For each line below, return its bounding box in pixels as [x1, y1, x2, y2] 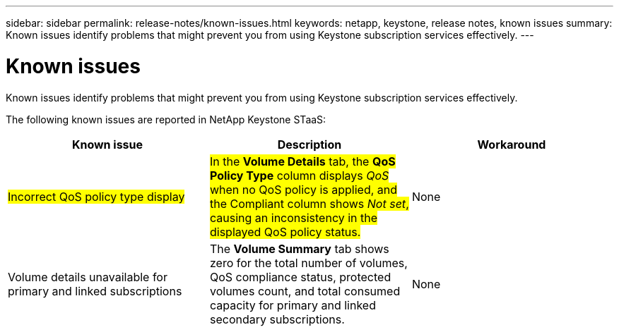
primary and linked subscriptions [8, 283, 182, 298]
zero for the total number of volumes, [209, 255, 408, 270]
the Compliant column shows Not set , [209, 196, 409, 211]
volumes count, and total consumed [209, 283, 401, 298]
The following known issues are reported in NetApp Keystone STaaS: [6, 113, 326, 125]
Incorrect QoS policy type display [8, 189, 185, 204]
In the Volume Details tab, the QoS [209, 154, 396, 168]
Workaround [477, 137, 546, 152]
